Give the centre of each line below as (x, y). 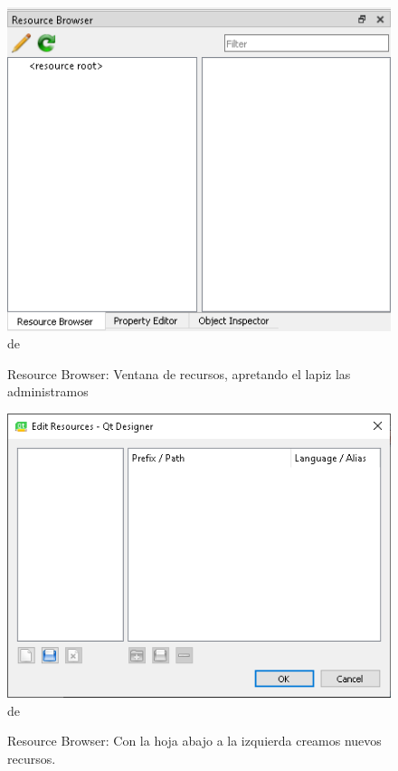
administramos (48, 391)
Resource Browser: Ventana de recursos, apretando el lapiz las (179, 373)
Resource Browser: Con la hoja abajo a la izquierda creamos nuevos (194, 741)
